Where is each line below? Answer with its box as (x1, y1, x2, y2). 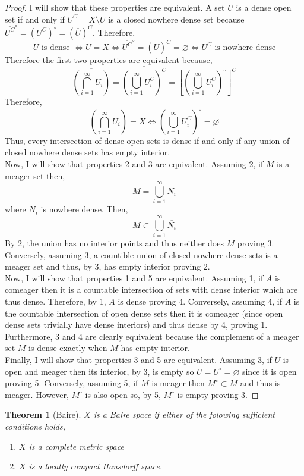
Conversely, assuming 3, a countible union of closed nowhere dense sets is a (5, 248, 278, 261)
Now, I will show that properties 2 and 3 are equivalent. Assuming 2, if (5, 158, 264, 170)
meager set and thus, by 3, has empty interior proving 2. (5, 260, 210, 273)
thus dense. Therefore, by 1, (5, 295, 106, 307)
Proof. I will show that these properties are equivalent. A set (5, 1, 225, 13)
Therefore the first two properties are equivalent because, (5, 54, 213, 66)
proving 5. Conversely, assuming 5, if (5, 377, 138, 389)
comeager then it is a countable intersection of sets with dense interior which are (5, 283, 298, 296)
